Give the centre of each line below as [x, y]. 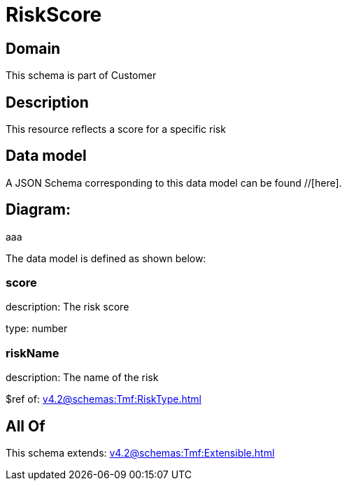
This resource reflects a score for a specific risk [116, 129]
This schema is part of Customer [81, 76]
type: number [37, 329]
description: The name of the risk [82, 378]
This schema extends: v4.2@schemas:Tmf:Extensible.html [140, 453]
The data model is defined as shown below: [106, 258]
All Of [26, 426]
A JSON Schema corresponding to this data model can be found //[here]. [174, 183]
